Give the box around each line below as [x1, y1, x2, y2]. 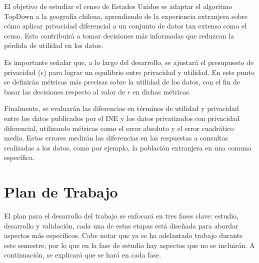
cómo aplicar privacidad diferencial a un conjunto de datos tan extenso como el [4, 20, 247, 31]
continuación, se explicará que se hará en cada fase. [4, 249, 161, 260]
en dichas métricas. [132, 86, 191, 96]
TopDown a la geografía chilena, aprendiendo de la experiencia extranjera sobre [4, 10, 248, 21]
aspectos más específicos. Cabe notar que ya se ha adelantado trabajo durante [4, 230, 243, 240]
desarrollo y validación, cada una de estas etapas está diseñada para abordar [4, 220, 238, 230]
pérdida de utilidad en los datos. [4, 40, 103, 50]
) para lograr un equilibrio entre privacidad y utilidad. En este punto [43, 66, 254, 77]
